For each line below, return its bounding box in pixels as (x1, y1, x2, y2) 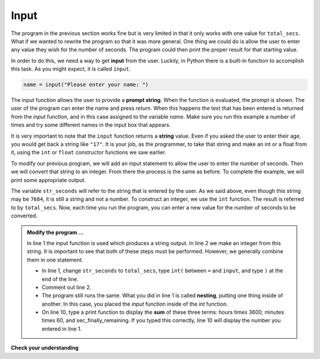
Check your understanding (11, 344, 79, 351)
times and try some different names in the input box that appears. (11, 122, 171, 129)
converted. (11, 212, 38, 220)
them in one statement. (27, 256, 84, 263)
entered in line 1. (41, 325, 82, 332)
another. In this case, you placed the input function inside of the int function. (41, 300, 228, 307)
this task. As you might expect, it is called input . (11, 65, 131, 72)
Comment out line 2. (41, 284, 92, 291)
